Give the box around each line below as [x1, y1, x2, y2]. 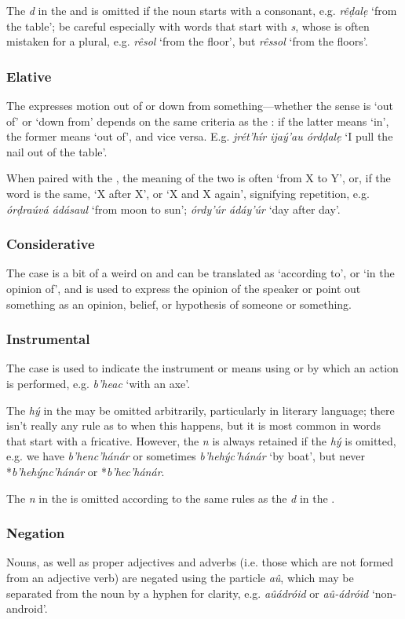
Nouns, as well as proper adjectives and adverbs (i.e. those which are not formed [6, 554, 393, 570]
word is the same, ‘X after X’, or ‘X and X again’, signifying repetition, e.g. [6, 185, 370, 201]
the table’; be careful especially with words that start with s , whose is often [6, 17, 370, 34]
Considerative [6, 234, 95, 254]
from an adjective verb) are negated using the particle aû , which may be [6, 569, 354, 585]
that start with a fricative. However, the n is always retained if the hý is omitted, [6, 432, 396, 449]
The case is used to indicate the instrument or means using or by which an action [6, 360, 399, 376]
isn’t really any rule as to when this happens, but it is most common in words [6, 417, 381, 434]
